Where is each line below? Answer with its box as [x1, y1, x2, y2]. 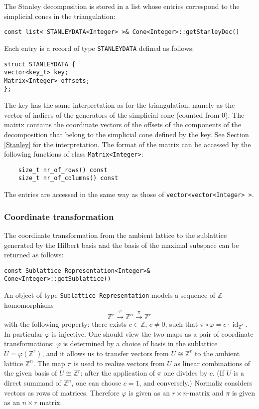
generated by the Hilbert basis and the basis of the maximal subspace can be [4, 239, 239, 250]
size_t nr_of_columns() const [18, 175, 119, 182]
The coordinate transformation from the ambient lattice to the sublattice [4, 229, 227, 240]
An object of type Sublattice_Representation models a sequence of [4, 290, 216, 300]
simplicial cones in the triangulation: [4, 10, 116, 21]
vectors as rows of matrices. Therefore [4, 387, 120, 398]
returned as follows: [4, 249, 64, 260]
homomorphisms [4, 299, 54, 310]
